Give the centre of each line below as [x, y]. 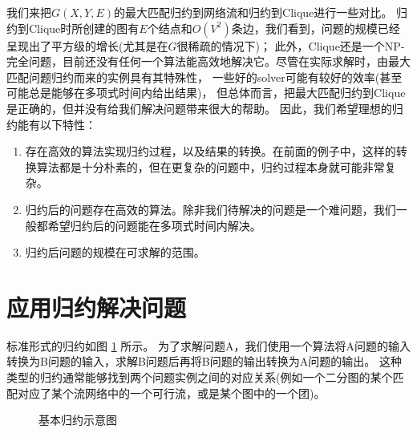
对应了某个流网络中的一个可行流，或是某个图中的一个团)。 [171, 393]
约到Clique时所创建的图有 [73, 28]
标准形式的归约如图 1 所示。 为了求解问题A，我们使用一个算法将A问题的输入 [208, 345]
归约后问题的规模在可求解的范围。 [115, 252]
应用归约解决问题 [97, 307]
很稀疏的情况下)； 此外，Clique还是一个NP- [291, 45]
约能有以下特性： [51, 124]
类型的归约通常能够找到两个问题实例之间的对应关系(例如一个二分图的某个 [200, 377]
